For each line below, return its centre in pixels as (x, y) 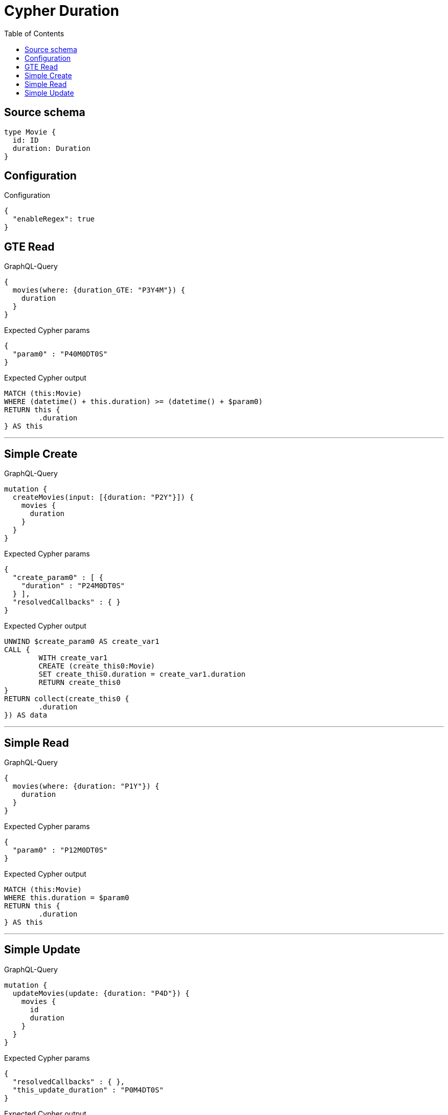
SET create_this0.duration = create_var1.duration (142, 674)
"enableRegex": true (54, 219)
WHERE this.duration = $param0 (67, 897)
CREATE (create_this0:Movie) (97, 666)
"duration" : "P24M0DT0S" (73, 586)
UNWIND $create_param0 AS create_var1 (82, 642)
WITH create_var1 (73, 658)
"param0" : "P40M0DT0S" (60, 354)
